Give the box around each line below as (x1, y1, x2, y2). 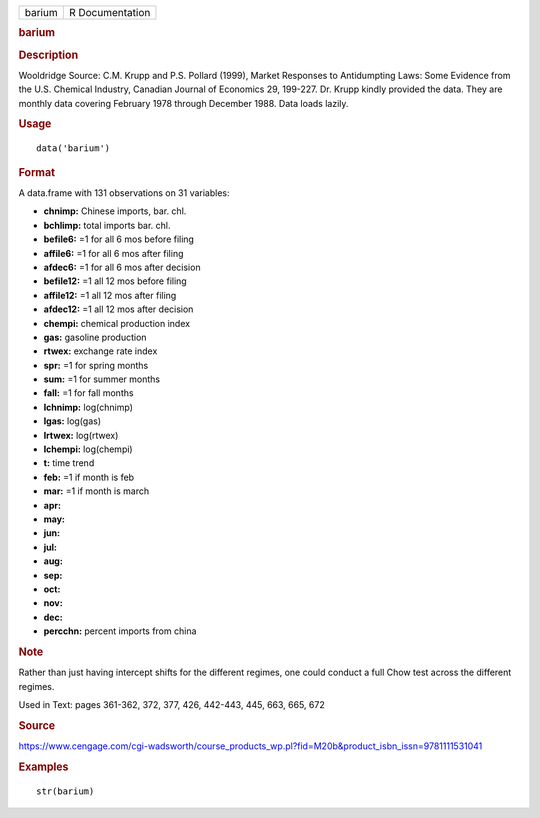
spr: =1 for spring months (43, 359, 149, 371)
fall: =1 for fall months (43, 387, 134, 399)
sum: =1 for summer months (43, 373, 160, 385)
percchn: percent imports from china (43, 625, 197, 637)
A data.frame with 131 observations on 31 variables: (18, 187, 230, 199)
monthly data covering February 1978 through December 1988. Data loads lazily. (18, 97, 349, 109)
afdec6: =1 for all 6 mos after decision (43, 261, 201, 273)
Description (18, 48, 79, 62)
